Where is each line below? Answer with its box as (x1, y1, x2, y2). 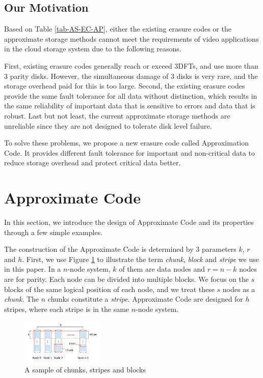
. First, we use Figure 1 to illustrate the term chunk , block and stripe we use (22, 253, 259, 264)
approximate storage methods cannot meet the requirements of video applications (4, 33, 259, 44)
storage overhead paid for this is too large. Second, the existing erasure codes (4, 80, 245, 91)
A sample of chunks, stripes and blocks (24, 364, 146, 375)
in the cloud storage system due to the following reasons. (4, 43, 181, 54)
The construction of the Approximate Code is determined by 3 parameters (4, 244, 236, 254)
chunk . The (4, 294, 39, 304)
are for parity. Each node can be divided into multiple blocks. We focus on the (4, 274, 249, 284)
